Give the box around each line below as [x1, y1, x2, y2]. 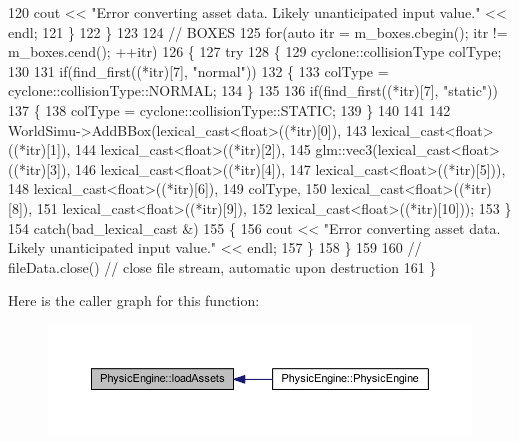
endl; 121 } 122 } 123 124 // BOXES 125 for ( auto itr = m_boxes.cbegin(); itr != [8, 21, 508, 42]
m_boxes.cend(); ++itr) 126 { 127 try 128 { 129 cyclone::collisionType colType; [8, 41, 502, 62]
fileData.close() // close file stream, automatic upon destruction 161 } [8, 256, 437, 277]
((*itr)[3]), [8, 158, 71, 179]
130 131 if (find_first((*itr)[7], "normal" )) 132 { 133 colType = [8, 60, 389, 81]
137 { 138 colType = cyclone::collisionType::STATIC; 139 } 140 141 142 [8, 99, 451, 120]
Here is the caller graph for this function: [8, 290, 260, 311]
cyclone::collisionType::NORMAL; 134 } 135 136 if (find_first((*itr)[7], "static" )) [8, 80, 498, 101]
